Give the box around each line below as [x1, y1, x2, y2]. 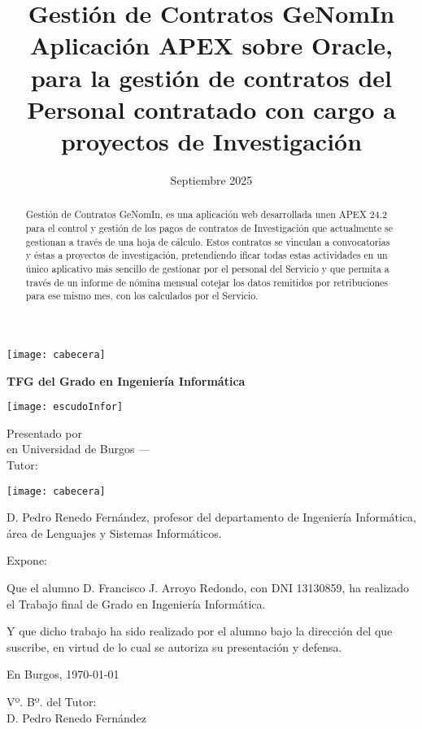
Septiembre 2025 [170, 171, 253, 188]
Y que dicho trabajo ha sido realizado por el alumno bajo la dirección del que [7, 622, 393, 640]
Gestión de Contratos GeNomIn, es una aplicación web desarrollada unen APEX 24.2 [25, 207, 387, 221]
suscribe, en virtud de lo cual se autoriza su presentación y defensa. [7, 638, 342, 655]
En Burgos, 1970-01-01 [7, 666, 120, 683]
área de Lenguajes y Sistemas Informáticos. [7, 524, 222, 541]
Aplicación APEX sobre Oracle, [29, 28, 394, 62]
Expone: [7, 552, 47, 569]
